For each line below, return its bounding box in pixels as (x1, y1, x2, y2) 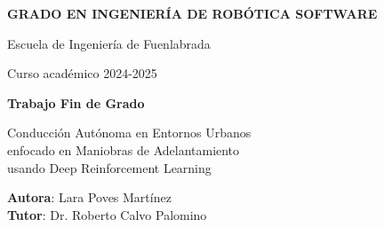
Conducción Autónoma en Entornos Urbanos (7, 123, 252, 142)
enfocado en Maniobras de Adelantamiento (7, 140, 240, 159)
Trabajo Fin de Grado (7, 93, 145, 112)
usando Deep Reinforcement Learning (7, 158, 212, 176)
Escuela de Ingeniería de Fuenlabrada (7, 34, 211, 52)
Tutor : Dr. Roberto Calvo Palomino (7, 205, 207, 223)
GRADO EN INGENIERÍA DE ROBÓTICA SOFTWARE (7, 4, 378, 22)
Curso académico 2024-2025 (7, 64, 157, 82)
